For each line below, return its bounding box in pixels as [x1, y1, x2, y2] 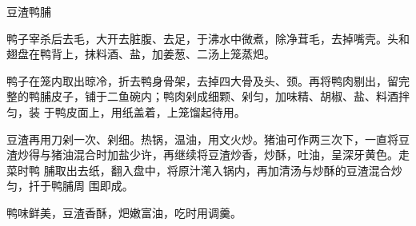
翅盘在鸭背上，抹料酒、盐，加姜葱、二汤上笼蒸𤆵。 [6, 46, 275, 62]
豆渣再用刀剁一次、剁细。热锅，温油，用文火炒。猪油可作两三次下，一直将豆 [6, 130, 410, 147]
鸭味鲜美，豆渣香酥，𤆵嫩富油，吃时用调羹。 [6, 204, 242, 220]
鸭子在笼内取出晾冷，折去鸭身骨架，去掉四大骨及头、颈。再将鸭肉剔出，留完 [6, 72, 410, 89]
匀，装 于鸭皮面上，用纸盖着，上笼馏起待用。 [6, 103, 246, 120]
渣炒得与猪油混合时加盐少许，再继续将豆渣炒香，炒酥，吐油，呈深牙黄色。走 [6, 146, 410, 163]
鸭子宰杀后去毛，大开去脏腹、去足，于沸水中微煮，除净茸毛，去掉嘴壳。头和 [6, 30, 410, 46]
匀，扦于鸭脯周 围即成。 [6, 177, 134, 194]
